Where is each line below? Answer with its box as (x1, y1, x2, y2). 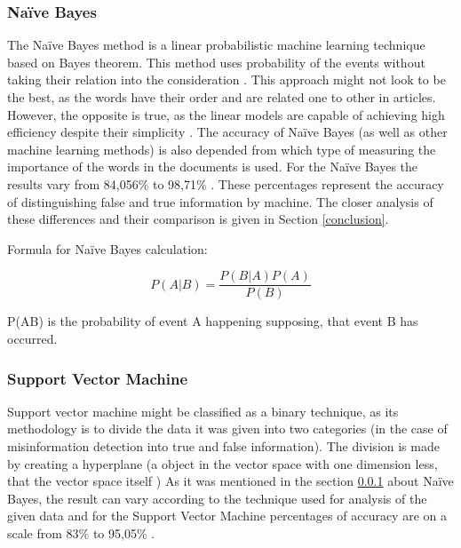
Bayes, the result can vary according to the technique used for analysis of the (7, 488, 427, 507)
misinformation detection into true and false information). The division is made (7, 437, 440, 455)
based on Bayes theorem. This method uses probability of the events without (7, 52, 425, 71)
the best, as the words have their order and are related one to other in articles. (7, 88, 436, 106)
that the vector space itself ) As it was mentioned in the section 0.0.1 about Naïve (7, 472, 454, 490)
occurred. (7, 330, 58, 347)
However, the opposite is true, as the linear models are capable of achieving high (7, 105, 445, 123)
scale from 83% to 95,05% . (7, 523, 155, 542)
